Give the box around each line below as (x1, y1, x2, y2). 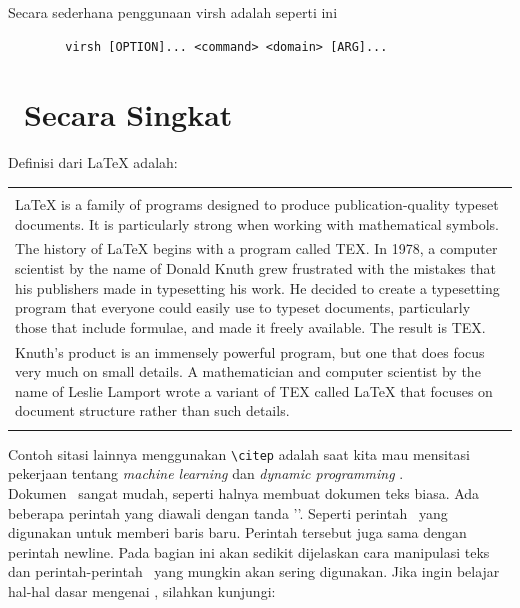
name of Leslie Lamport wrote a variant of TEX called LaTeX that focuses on (15, 380, 493, 401)
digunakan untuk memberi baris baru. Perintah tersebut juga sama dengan (8, 522, 467, 543)
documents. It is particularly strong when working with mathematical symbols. (15, 213, 499, 234)
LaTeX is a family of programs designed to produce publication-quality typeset (15, 193, 499, 214)
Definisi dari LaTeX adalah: (8, 152, 178, 173)
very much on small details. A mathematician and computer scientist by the (15, 361, 481, 382)
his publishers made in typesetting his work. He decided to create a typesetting (15, 277, 500, 298)
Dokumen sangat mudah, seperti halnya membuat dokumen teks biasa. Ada (8, 482, 480, 503)
